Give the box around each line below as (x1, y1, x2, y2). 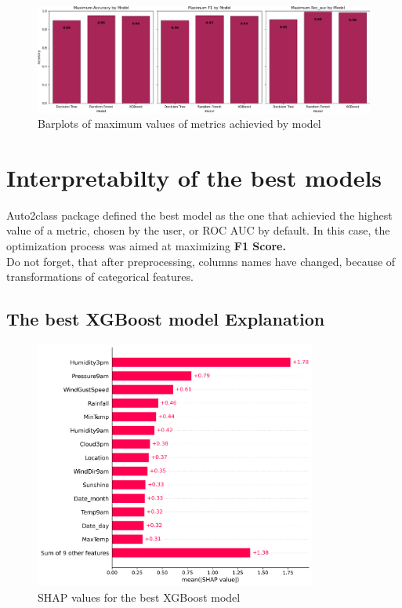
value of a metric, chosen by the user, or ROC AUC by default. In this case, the (6, 222, 390, 238)
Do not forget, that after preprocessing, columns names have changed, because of (6, 253, 396, 269)
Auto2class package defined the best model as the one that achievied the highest (6, 206, 393, 223)
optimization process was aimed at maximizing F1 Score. (6, 238, 286, 254)
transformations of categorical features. (6, 268, 194, 285)
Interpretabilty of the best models (6, 161, 382, 193)
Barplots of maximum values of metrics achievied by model (38, 115, 321, 132)
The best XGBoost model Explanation (6, 307, 325, 331)
